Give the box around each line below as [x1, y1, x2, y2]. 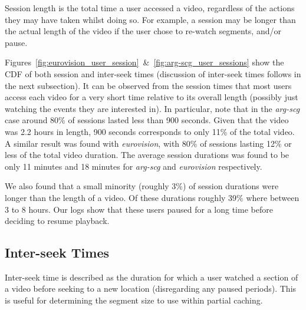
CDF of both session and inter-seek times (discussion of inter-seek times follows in [5, 67, 301, 80]
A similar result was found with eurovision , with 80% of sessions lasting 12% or [5, 137, 292, 149]
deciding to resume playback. [5, 215, 110, 227]
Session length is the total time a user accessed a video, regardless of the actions [5, 2, 295, 14]
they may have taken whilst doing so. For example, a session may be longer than [5, 13, 296, 25]
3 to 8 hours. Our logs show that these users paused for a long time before [5, 203, 273, 215]
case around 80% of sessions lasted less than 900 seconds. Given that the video [5, 114, 289, 126]
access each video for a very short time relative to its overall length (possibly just [5, 91, 298, 103]
